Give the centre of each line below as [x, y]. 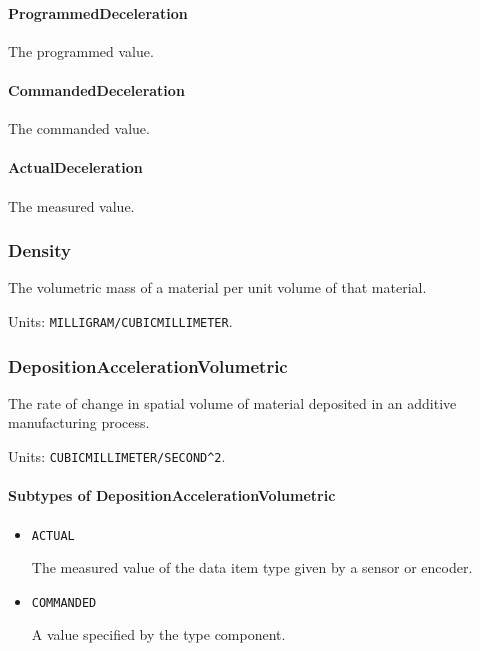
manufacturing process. [79, 422]
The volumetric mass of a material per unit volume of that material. [217, 287]
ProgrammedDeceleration [98, 12]
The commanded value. [79, 128]
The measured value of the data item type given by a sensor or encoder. [252, 567]
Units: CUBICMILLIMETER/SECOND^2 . [117, 456]
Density [39, 250]
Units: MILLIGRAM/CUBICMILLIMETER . [120, 320]
